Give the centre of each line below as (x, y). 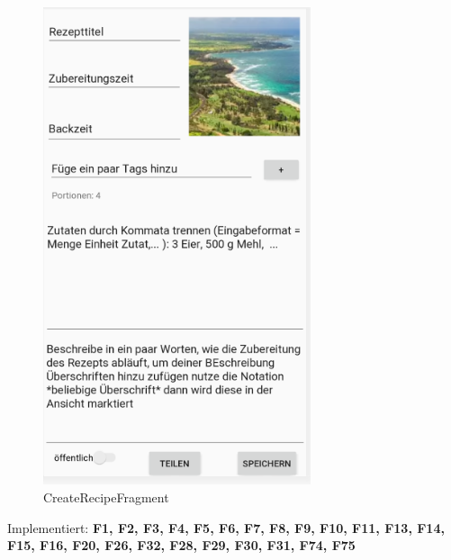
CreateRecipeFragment (106, 497)
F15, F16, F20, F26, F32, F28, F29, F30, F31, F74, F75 (181, 545)
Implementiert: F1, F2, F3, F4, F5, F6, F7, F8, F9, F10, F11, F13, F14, (226, 527)
